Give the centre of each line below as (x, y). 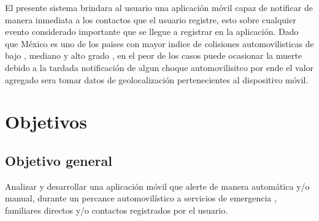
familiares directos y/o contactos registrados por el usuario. (117, 210)
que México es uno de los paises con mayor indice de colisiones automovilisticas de (159, 43)
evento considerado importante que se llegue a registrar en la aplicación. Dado (152, 32)
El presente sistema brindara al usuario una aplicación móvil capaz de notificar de (159, 7)
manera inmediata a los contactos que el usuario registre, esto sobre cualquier (151, 19)
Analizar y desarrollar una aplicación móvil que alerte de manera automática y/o (157, 186)
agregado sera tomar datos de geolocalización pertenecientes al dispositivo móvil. (157, 79)
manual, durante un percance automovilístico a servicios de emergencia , (141, 198)
